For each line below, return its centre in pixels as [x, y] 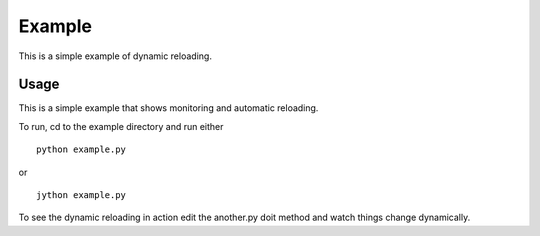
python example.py [81, 149]
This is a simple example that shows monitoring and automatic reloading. [168, 108]
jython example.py [81, 195]
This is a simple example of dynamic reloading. [115, 56]
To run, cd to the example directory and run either [121, 126]
